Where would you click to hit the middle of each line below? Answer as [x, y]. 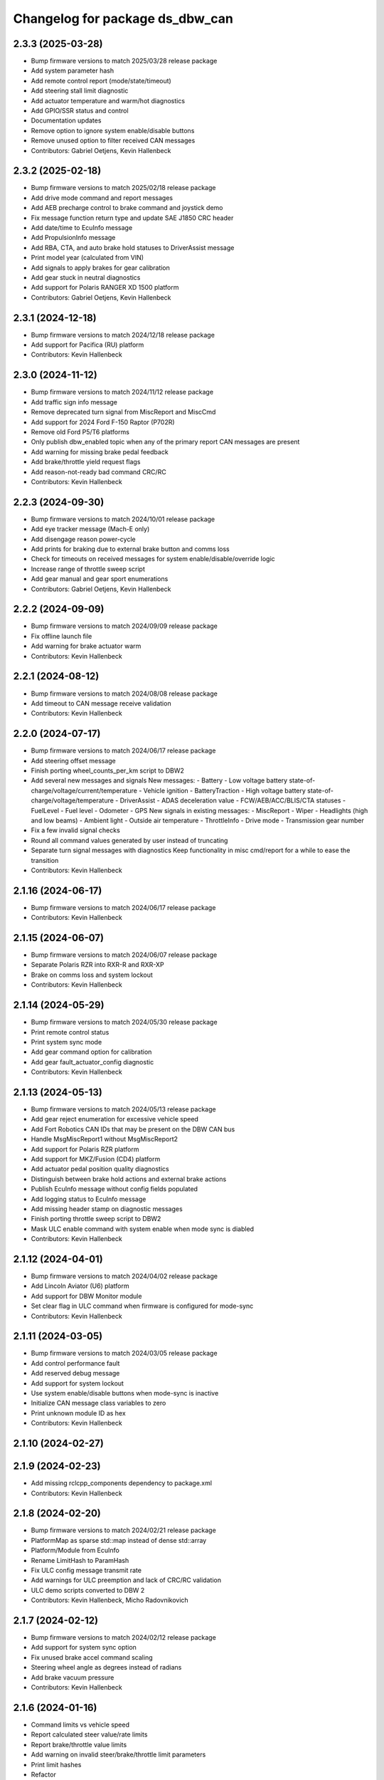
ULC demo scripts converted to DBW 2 [88, 1590]
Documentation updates [66, 120]
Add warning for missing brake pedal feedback [100, 451]
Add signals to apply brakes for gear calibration [101, 268]
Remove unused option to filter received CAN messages [113, 141]
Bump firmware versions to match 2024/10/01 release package [123, 519]
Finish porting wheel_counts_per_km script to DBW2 [108, 770]
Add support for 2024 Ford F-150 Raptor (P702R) [103, 422]
